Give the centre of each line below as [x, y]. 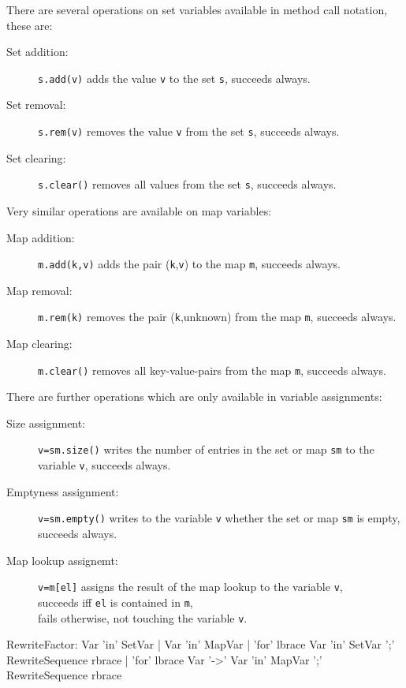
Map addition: [41, 237]
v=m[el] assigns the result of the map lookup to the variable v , [190, 587]
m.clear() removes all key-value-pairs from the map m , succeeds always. [212, 370]
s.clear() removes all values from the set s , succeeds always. [187, 184]
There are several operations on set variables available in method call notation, [197, 9]
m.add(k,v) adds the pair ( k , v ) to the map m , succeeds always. [189, 264]
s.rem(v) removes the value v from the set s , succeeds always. [189, 131]
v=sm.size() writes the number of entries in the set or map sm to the [206, 449]
